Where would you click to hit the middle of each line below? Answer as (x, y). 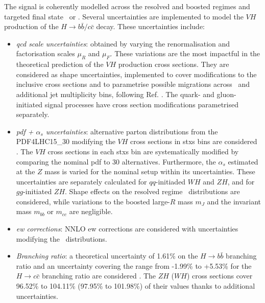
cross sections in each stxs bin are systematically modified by (143, 151)
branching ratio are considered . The (99, 276)
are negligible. (91, 211)
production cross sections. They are (174, 64)
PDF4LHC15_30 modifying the (66, 141)
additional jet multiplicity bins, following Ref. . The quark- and (115, 94)
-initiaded (171, 181)
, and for (241, 181)
